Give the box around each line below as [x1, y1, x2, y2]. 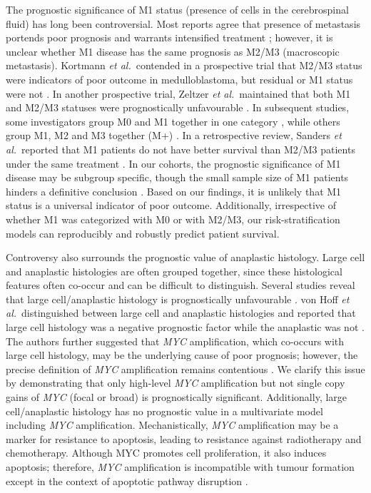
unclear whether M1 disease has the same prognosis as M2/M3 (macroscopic [6, 44, 340, 59]
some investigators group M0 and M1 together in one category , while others [6, 113, 340, 128]
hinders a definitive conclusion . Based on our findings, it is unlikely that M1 [6, 183, 342, 198]
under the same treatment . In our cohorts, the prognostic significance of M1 [6, 156, 341, 171]
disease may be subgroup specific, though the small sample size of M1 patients [6, 170, 349, 185]
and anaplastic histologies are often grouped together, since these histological [6, 263, 342, 278]
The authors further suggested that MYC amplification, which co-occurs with [6, 333, 345, 348]
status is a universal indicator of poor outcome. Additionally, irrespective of [6, 198, 337, 213]
